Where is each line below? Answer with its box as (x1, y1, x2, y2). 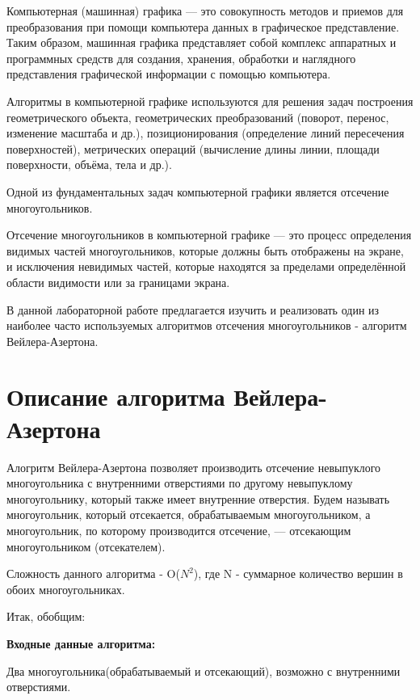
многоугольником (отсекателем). (6, 538, 166, 555)
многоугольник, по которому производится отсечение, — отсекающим (6, 521, 351, 538)
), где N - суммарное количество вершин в (193, 565, 403, 582)
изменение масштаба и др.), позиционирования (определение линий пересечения (6, 124, 405, 141)
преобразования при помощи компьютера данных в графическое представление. (6, 18, 400, 35)
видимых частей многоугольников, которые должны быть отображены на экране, (6, 242, 404, 259)
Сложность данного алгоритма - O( (6, 565, 180, 582)
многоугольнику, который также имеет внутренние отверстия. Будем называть (6, 490, 390, 507)
